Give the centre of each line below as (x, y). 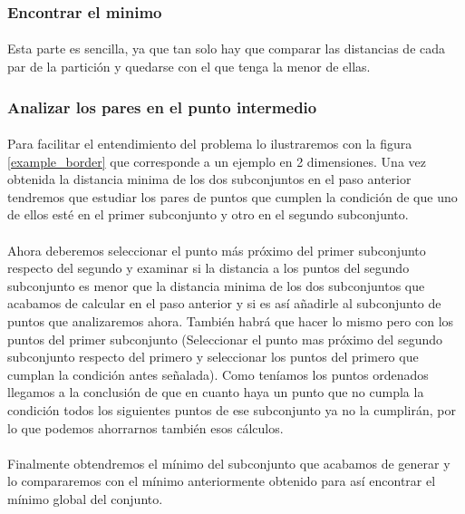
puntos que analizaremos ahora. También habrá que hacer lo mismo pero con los (231, 321)
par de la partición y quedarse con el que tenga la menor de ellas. (189, 67)
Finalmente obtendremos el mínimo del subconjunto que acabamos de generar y (229, 463)
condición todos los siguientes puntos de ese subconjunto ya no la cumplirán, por (232, 409)
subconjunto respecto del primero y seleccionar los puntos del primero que (213, 357)
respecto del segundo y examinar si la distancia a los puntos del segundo (208, 268)
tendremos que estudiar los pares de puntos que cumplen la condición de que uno (232, 196)
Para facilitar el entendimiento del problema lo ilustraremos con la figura (210, 144)
